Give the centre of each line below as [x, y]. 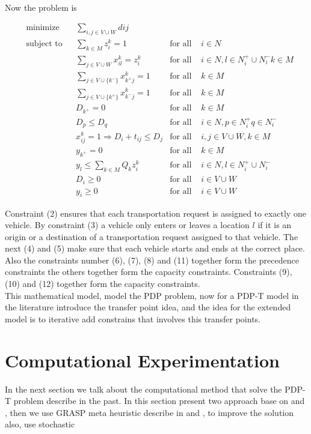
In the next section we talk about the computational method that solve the [143, 389]
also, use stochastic [40, 424]
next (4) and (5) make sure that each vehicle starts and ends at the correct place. [155, 248]
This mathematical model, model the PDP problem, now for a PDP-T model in [152, 295]
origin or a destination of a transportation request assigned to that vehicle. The [152, 236]
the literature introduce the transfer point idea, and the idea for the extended [148, 307]
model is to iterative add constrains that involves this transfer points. [133, 318]
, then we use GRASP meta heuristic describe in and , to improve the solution [149, 412]
